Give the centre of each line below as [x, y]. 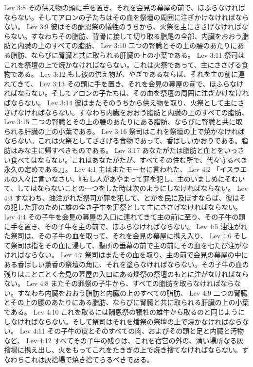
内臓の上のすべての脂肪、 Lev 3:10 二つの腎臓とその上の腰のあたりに [127, 45]
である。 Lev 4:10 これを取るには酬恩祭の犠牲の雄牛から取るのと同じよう [121, 312]
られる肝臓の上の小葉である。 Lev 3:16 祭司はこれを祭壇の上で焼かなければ [125, 131]
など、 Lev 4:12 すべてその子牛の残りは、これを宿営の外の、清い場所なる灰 [124, 340]
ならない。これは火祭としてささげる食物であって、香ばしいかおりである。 [123, 141]
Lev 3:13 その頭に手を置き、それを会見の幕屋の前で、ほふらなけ [142, 83]
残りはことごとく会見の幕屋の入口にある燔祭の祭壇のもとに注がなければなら [126, 274]
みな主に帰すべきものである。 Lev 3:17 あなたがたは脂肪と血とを [121, 150]
